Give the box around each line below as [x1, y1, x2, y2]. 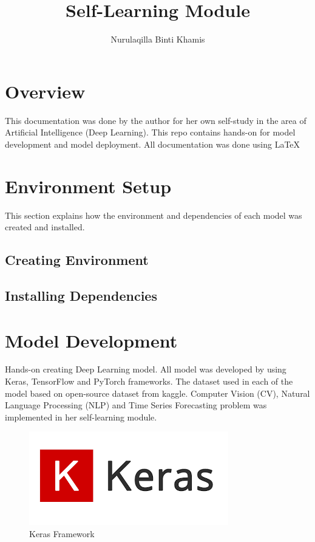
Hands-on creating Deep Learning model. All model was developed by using [5, 363, 286, 376]
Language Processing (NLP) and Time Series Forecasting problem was [5, 399, 267, 411]
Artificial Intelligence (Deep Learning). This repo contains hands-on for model [5, 126, 296, 139]
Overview [5, 78, 86, 103]
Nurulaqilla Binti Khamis [110, 33, 205, 46]
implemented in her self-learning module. [5, 410, 157, 423]
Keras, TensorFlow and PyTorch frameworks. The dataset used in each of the [5, 375, 293, 388]
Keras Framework [29, 527, 95, 540]
